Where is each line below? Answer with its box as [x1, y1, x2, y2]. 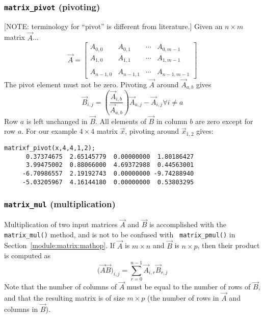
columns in [4, 303, 38, 314]
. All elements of [95, 115, 146, 126]
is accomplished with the [149, 219, 226, 230]
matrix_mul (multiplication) [4, 198, 116, 210]
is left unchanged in [26, 115, 88, 126]
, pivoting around [125, 126, 179, 136]
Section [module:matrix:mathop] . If [4, 240, 115, 251]
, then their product [197, 240, 260, 251]
